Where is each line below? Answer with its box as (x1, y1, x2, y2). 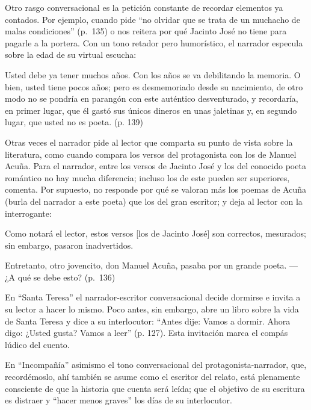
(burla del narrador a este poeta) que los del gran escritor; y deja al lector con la (5, 194, 303, 207)
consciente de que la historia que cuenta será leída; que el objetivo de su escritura (5, 382, 305, 394)
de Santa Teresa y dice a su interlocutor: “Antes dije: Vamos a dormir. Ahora (5, 314, 291, 327)
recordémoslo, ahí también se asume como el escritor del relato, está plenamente (5, 370, 300, 383)
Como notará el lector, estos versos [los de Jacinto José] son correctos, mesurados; (5, 227, 307, 240)
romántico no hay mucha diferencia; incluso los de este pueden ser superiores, (5, 171, 290, 184)
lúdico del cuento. (5, 338, 70, 350)
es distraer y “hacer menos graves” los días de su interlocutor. (5, 394, 232, 406)
